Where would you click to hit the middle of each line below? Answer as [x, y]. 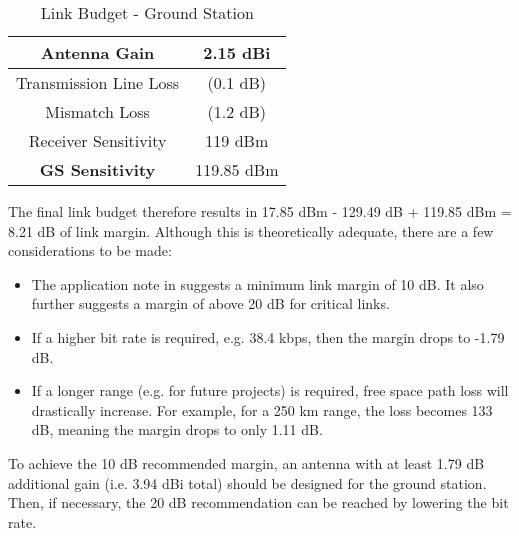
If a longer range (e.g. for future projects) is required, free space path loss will [270, 390]
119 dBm [237, 140]
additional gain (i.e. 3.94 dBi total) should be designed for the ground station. [247, 482]
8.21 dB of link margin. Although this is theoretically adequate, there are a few [251, 230]
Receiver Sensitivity [97, 140]
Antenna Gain [97, 52]
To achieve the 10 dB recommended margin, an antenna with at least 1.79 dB [246, 462]
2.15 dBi [237, 52]
